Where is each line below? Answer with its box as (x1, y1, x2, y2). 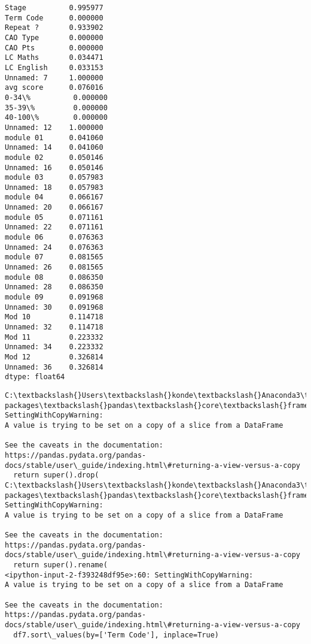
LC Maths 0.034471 (5, 53, 103, 62)
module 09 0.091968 (5, 293, 103, 302)
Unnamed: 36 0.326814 (5, 362, 103, 371)
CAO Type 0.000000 (5, 33, 103, 42)
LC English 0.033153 (5, 63, 103, 72)
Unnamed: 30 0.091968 (5, 303, 103, 312)
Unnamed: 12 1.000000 (5, 123, 103, 132)
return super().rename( (13, 561, 108, 570)
